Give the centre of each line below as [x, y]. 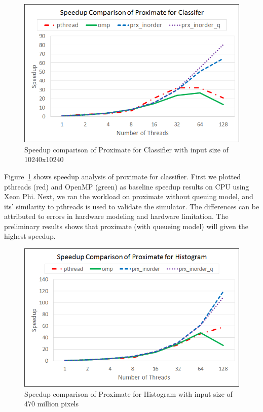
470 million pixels [52, 404]
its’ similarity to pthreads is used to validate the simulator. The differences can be [132, 206]
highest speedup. [30, 236]
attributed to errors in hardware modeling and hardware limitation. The [116, 216]
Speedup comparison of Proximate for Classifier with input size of [126, 149]
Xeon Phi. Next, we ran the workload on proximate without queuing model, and [129, 196]
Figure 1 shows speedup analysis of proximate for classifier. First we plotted [123, 176]
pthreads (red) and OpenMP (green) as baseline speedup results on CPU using [127, 186]
